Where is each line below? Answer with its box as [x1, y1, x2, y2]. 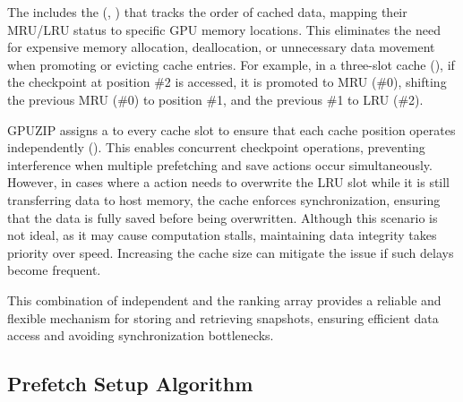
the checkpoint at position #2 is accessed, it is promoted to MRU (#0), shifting [7, 73, 447, 91]
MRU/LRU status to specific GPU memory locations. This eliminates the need [7, 20, 441, 38]
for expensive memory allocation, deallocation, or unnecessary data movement [7, 38, 435, 56]
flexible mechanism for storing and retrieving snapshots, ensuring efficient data [7, 308, 439, 327]
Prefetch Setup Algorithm [7, 370, 253, 398]
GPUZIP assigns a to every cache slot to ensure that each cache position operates [7, 120, 456, 139]
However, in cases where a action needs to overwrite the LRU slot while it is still [7, 173, 450, 192]
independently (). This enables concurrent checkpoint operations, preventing [7, 138, 425, 157]
